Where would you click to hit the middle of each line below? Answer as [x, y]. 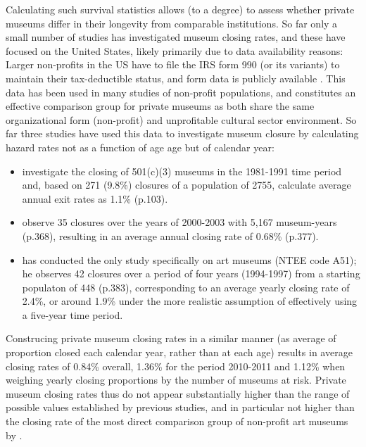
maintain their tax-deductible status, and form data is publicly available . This [176, 78]
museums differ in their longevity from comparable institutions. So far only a [172, 23]
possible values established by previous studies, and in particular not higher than [180, 407]
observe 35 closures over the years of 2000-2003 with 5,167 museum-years [179, 222]
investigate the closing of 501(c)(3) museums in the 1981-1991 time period [182, 171]
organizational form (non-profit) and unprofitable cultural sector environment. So [181, 119]
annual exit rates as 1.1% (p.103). [95, 198]
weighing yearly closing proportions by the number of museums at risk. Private [176, 380]
